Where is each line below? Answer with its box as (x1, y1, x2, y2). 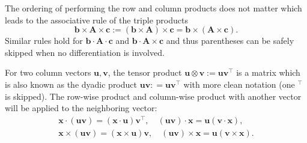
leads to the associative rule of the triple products (5, 13, 188, 26)
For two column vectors (5, 66, 91, 79)
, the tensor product (108, 66, 182, 79)
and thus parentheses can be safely (166, 34, 294, 47)
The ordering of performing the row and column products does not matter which (5, 2, 302, 14)
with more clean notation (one (183, 78, 295, 90)
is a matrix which (236, 66, 300, 79)
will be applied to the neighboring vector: (5, 102, 157, 114)
